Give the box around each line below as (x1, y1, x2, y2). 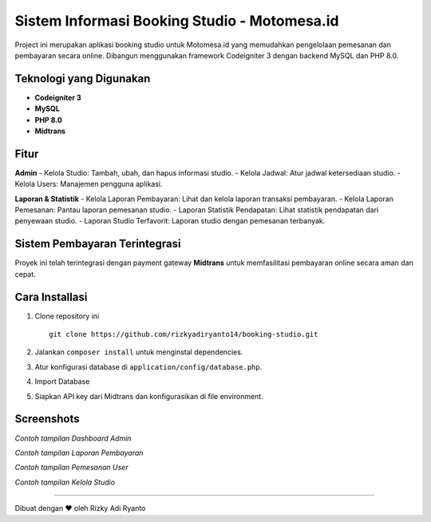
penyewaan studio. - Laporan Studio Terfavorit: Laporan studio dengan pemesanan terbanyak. (14, 216, 326, 226)
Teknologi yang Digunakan (14, 72, 151, 85)
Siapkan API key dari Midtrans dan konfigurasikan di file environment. (34, 391, 263, 401)
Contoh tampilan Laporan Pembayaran (14, 448, 144, 457)
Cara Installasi (14, 290, 88, 303)
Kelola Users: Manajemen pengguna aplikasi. (14, 180, 163, 189)
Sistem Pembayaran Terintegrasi (14, 237, 181, 251)
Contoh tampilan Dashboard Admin (14, 433, 132, 443)
